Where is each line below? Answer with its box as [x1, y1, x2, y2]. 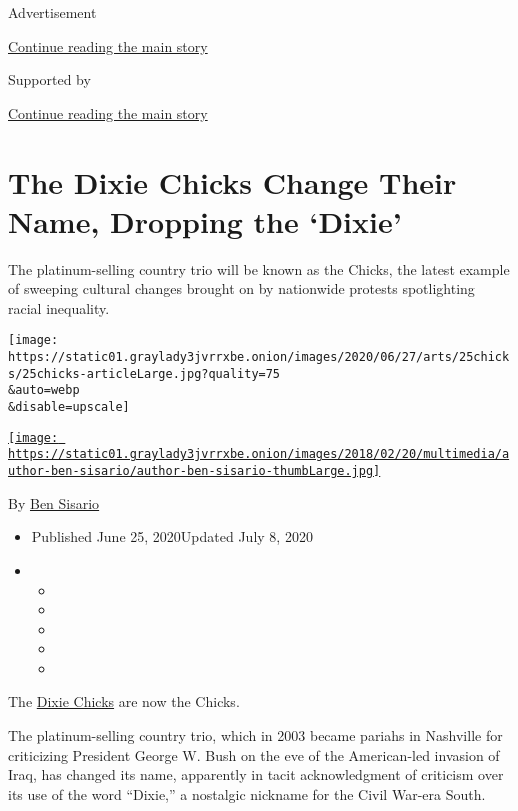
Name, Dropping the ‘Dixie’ [8, 200, 402, 241]
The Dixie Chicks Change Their [8, 161, 457, 202]
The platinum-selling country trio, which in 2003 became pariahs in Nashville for [8, 725, 503, 746]
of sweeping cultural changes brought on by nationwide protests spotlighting [8, 278, 475, 299]
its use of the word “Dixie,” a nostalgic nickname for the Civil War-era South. [8, 783, 486, 804]
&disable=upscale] [8, 400, 130, 415]
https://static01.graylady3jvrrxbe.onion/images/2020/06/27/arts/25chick [8, 350, 510, 365]
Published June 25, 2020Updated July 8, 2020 [31, 526, 313, 547]
